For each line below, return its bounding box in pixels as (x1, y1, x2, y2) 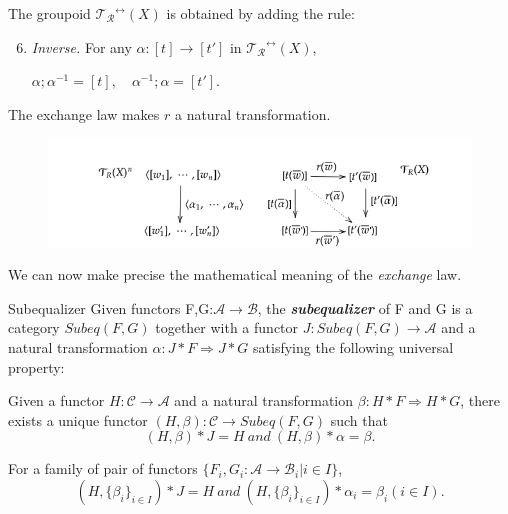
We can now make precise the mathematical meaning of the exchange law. (8, 264, 462, 285)
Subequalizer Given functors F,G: (8, 297, 214, 318)
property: (8, 356, 65, 377)
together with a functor (155, 317, 299, 338)
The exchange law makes (8, 103, 160, 124)
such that (330, 409, 388, 430)
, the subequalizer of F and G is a (257, 297, 473, 318)
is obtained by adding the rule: (166, 3, 355, 23)
